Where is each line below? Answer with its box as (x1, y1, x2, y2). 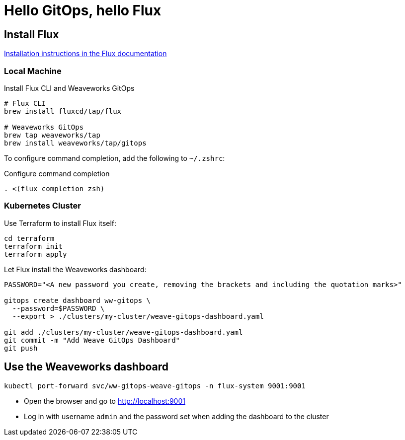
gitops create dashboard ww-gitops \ (4, 296, 151, 304)
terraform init (4, 242, 63, 250)
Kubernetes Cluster (4, 201, 81, 211)
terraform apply (4, 250, 67, 258)
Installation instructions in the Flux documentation (4, 49, 167, 58)
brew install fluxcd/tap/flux (4, 107, 122, 115)
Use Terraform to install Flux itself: (4, 219, 117, 227)
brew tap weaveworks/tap (4, 131, 100, 139)
